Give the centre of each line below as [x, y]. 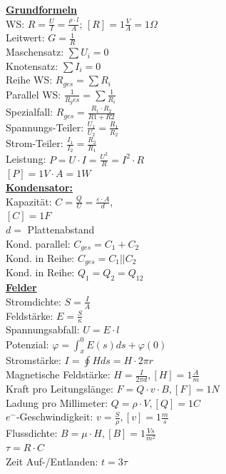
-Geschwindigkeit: [55, 417]
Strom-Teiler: [35, 143]
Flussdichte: [32, 433]
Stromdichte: [34, 301]
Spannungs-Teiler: [45, 127]
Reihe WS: [29, 80]
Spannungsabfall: [43, 329]
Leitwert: [25, 37]
